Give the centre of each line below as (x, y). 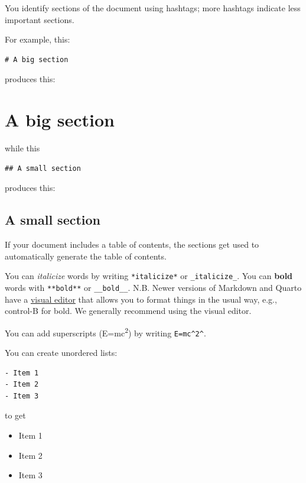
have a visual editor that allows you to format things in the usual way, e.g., (141, 299)
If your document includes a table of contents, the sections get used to (132, 244)
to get (15, 415)
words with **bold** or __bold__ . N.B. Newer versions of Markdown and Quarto (153, 287)
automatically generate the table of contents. (86, 256)
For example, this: (38, 39)
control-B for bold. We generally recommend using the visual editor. (128, 311)
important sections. (40, 19)
